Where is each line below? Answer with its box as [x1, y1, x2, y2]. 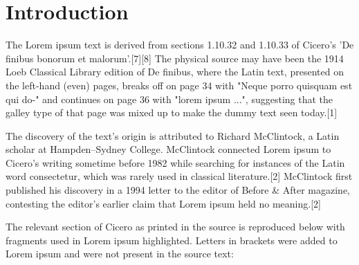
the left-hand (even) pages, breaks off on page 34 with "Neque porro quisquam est [6, 77, 353, 92]
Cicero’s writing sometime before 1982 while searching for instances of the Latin [6, 155, 345, 170]
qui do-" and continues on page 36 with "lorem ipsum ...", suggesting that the [6, 91, 333, 106]
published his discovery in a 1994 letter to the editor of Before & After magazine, [6, 183, 350, 197]
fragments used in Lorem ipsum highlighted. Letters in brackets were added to [6, 232, 338, 247]
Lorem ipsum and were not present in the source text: [6, 246, 234, 261]
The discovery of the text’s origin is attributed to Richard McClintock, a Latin [6, 128, 340, 143]
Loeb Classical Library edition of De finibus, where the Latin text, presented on [6, 64, 344, 79]
